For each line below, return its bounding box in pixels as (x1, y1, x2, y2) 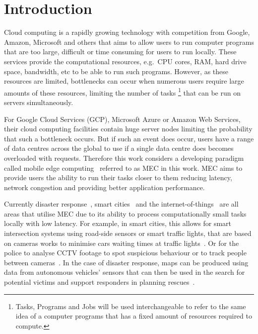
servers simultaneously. (4, 97, 73, 107)
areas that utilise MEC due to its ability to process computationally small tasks (4, 208, 247, 219)
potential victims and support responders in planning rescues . (4, 277, 195, 287)
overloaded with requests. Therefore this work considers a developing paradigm (4, 152, 244, 163)
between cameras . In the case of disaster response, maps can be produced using (4, 257, 249, 267)
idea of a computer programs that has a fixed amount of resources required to (15, 311, 252, 321)
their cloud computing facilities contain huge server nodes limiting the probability (4, 123, 253, 134)
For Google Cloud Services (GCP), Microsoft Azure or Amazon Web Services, (4, 113, 241, 124)
